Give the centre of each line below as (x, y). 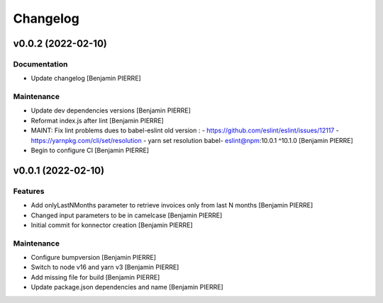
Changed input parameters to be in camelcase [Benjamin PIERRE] (127, 215)
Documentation (40, 64)
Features (29, 191)
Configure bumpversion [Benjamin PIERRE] (93, 258)
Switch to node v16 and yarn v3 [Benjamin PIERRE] (105, 267)
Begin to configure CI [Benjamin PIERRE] (90, 150)
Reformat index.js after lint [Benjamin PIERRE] (98, 120)
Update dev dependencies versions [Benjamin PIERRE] (111, 110)
